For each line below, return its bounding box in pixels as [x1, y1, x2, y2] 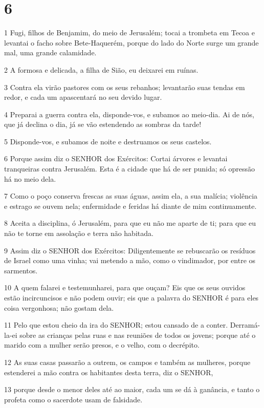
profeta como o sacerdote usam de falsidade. [4, 394, 143, 404]
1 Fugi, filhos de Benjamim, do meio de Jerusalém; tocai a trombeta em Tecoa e [4, 27, 255, 38]
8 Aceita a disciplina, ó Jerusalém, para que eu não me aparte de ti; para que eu [4, 218, 256, 228]
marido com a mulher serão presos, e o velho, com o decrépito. [4, 339, 200, 350]
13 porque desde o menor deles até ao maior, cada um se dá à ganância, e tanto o [4, 384, 260, 395]
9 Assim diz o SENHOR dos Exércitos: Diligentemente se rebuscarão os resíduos [4, 245, 256, 255]
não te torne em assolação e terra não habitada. [4, 228, 153, 239]
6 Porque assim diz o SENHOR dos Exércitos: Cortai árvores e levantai [4, 153, 228, 164]
